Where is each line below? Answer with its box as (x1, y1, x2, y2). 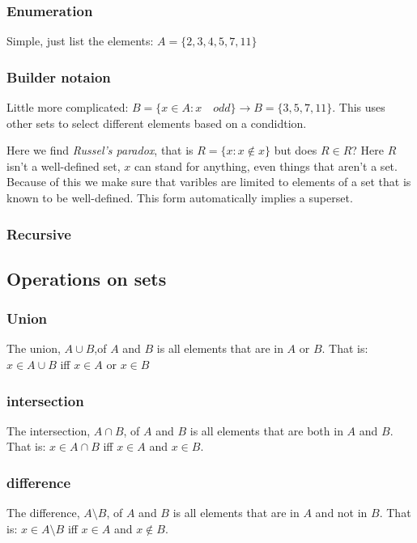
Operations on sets (6, 265, 167, 291)
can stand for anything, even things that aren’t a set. (134, 157, 398, 174)
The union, (6, 340, 61, 357)
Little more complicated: (6, 99, 129, 116)
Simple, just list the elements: (6, 32, 154, 49)
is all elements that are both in (189, 422, 343, 439)
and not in (315, 504, 368, 521)
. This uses (332, 99, 385, 116)
